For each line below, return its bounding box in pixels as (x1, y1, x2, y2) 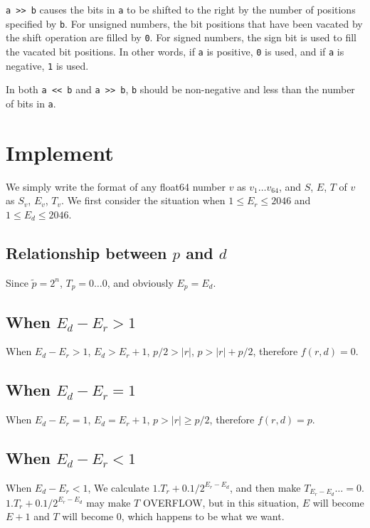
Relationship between (6, 241, 167, 263)
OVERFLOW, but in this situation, (142, 495, 300, 509)
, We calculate (88, 480, 149, 495)
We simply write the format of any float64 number (6, 179, 226, 194)
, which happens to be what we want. (121, 509, 285, 524)
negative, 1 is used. (6, 58, 89, 73)
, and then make (229, 480, 301, 495)
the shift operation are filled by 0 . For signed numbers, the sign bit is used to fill (6, 30, 356, 45)
